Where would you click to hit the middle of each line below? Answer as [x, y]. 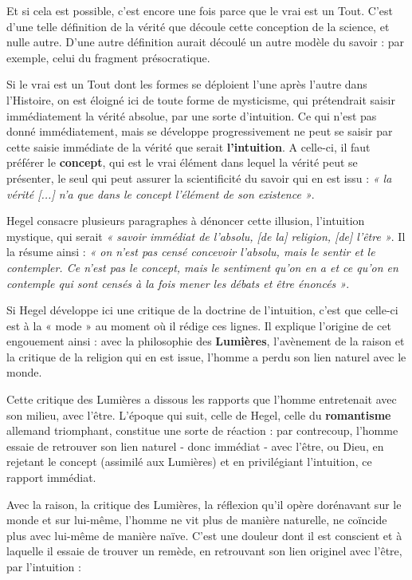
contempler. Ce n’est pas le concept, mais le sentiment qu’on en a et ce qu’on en [202, 267]
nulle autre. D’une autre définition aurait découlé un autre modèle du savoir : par [206, 42]
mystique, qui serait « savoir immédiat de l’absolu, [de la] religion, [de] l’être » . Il [206, 236]
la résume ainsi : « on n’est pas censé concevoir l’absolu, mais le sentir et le [191, 252]
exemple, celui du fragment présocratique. [108, 57]
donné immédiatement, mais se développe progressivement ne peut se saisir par [200, 131]
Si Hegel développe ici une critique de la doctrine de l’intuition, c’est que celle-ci [202, 310]
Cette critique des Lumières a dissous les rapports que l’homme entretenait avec [202, 399]
